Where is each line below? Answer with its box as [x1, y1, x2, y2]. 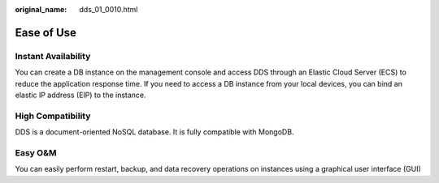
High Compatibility [15, 110, 91, 121]
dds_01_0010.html [79, 5, 138, 14]
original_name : [15, 5, 67, 14]
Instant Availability [15, 50, 91, 62]
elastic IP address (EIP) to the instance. [15, 90, 146, 100]
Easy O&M [15, 147, 57, 158]
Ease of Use [15, 25, 77, 40]
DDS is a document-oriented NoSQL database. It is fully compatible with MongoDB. [15, 127, 294, 137]
